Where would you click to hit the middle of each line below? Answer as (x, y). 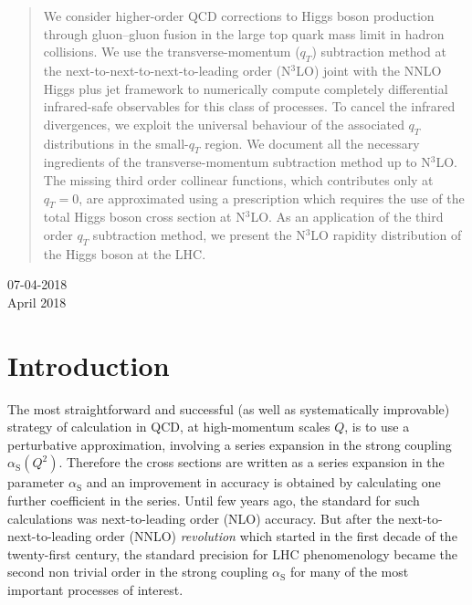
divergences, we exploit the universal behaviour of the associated (224, 124)
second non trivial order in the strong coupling (138, 572)
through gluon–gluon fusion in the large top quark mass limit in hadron (244, 33)
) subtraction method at (379, 52)
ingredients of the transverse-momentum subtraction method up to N (237, 162)
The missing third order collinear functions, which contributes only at (238, 179)
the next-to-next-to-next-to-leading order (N (167, 70)
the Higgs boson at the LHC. (125, 253)
